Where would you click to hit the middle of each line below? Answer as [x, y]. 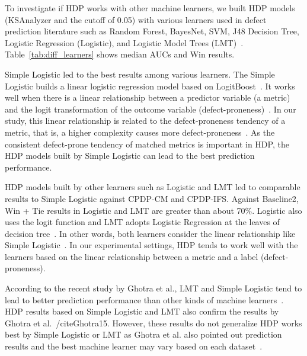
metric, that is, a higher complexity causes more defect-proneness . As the [140, 132]
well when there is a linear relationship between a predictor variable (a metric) [148, 97]
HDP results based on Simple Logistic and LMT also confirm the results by [142, 311]
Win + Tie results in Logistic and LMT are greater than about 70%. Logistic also [153, 210]
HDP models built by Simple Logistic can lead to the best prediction [130, 155]
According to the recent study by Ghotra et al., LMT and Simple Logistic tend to [153, 288]
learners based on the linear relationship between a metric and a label [132, 256]
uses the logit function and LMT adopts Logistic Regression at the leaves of [142, 222]
